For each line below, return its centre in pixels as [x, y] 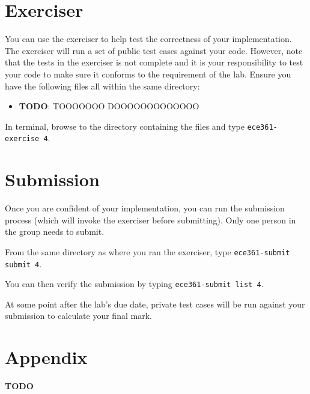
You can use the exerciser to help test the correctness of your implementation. [148, 39]
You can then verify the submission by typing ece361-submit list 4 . [134, 284]
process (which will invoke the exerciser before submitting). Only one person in [150, 220]
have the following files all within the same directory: [102, 86]
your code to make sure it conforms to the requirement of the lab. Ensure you [148, 74]
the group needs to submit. [55, 232]
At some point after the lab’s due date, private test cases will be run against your [155, 304]
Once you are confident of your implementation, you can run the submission [145, 208]
